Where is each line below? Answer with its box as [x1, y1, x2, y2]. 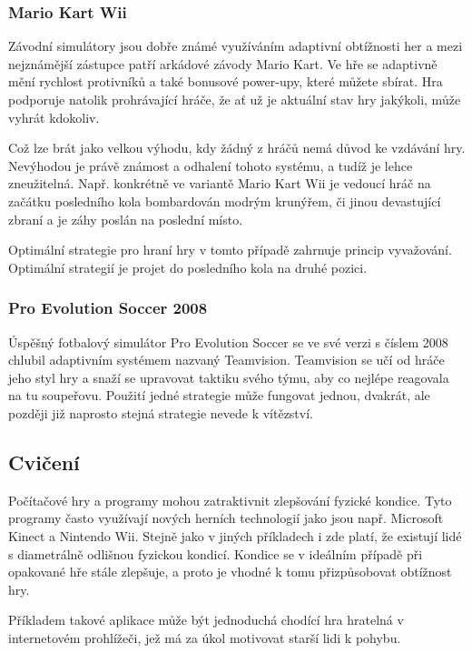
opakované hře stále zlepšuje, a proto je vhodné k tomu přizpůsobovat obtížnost [8, 562, 452, 581]
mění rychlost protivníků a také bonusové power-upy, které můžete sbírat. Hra [8, 72, 443, 91]
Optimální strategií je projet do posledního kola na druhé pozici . [8, 257, 368, 276]
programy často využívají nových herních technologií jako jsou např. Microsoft [8, 508, 444, 527]
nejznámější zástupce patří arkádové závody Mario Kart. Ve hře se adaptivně [8, 54, 438, 73]
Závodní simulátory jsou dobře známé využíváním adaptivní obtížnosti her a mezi [8, 36, 463, 55]
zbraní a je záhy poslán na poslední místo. [8, 209, 243, 228]
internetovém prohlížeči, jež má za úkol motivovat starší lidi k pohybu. [8, 628, 401, 647]
